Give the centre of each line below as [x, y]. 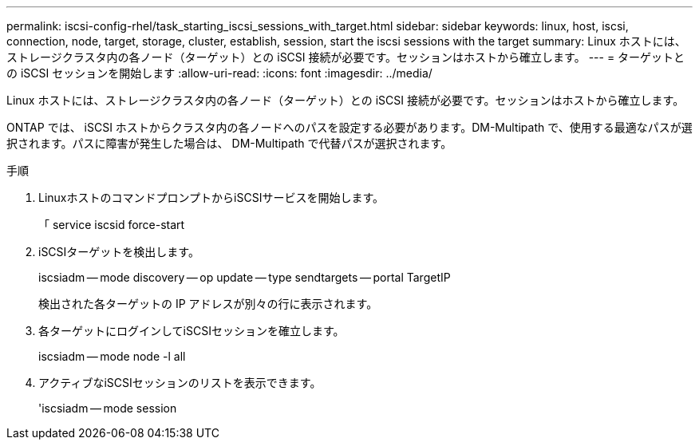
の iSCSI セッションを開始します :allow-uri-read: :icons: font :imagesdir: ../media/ [219, 73]
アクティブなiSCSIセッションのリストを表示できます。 [180, 383]
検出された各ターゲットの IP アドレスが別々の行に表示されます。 [208, 304]
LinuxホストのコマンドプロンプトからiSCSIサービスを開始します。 [211, 197]
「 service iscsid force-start [112, 225]
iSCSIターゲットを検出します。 [119, 252]
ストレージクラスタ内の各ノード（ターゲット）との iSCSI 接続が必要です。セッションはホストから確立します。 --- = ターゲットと [346, 57]
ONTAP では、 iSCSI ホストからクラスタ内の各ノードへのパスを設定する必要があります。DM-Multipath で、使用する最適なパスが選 [349, 127]
